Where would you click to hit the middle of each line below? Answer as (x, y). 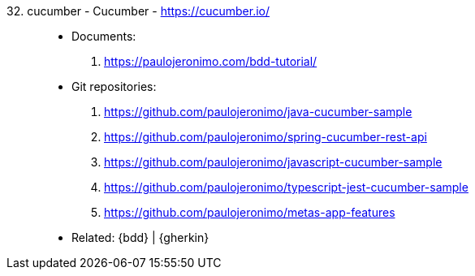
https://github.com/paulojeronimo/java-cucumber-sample (258, 112)
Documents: (104, 36)
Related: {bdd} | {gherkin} (140, 237)
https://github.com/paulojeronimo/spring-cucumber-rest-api (266, 137)
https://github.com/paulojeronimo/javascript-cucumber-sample (273, 162)
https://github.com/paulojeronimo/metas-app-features (250, 212)
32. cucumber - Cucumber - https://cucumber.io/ (138, 11)
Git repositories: (114, 86)
